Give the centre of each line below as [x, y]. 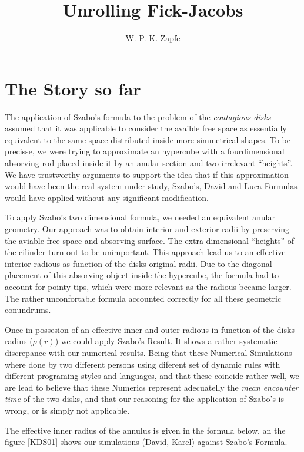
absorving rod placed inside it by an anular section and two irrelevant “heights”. [149, 163]
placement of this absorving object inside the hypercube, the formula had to [142, 275]
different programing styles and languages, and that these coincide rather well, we [152, 376]
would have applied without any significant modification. [107, 197]
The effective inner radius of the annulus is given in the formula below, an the [145, 430]
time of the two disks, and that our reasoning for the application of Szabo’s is [144, 399]
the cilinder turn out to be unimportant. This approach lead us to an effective [145, 252]
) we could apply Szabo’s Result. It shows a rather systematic [166, 341]
